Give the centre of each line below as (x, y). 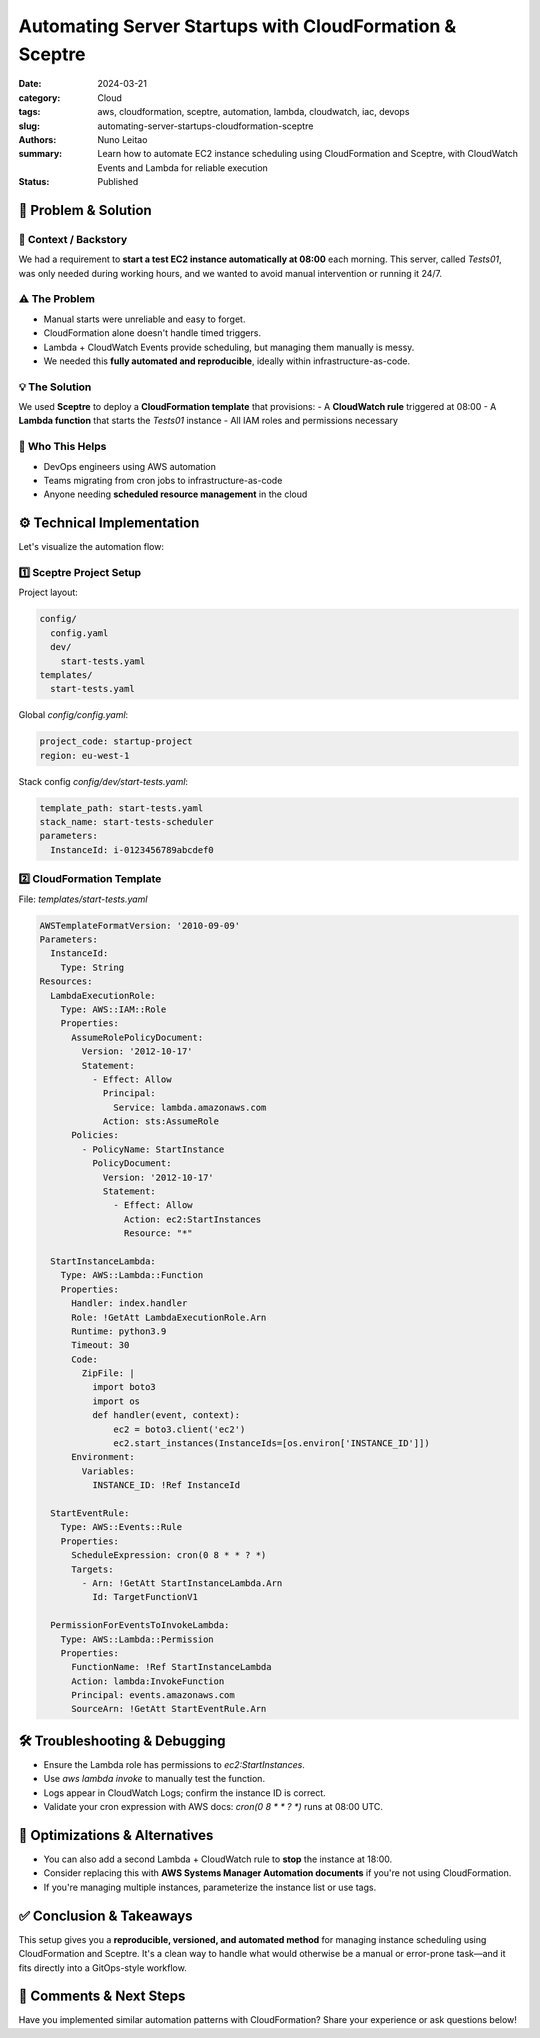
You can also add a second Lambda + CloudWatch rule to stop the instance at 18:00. (218, 1859)
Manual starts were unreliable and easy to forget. (144, 319)
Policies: (95, 1135)
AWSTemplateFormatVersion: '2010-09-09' (139, 925)
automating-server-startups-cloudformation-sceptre (205, 126)
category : (39, 97)
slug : (29, 126)
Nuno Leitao (122, 139)
